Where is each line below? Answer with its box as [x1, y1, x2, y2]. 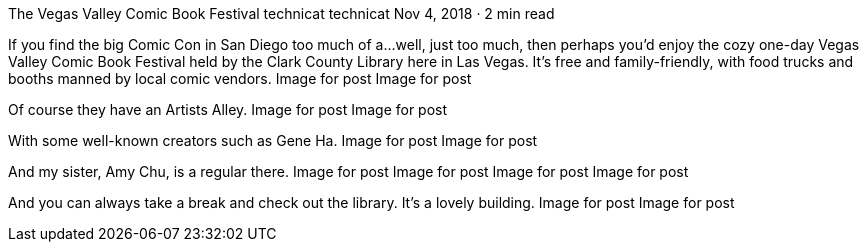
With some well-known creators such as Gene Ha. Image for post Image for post [8, 132, 538, 149]
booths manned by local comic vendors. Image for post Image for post [8, 70, 472, 87]
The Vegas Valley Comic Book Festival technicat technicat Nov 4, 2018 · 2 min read [8, 5, 555, 22]
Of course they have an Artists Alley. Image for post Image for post [8, 101, 448, 118]
